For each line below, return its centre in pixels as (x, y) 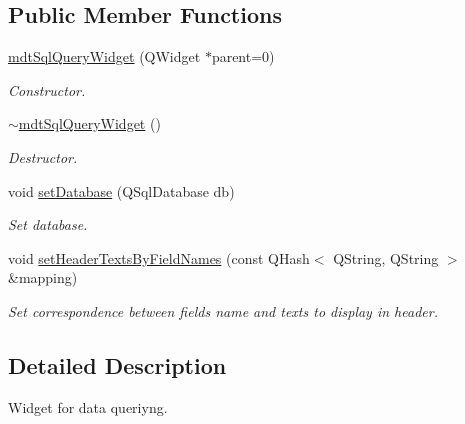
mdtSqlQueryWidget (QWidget (104, 56)
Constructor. (47, 89)
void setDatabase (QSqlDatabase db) (121, 190)
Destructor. (43, 156)
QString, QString (386, 257)
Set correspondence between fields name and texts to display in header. (223, 310)
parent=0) (243, 56)
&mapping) (43, 277)
